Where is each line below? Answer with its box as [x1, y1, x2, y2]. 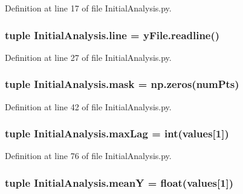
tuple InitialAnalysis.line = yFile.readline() [5, 27, 220, 42]
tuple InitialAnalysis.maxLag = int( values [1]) [5, 126, 229, 141]
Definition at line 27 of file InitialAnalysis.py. [5, 51, 172, 63]
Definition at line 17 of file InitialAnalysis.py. [5, 2, 172, 14]
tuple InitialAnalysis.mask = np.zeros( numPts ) [5, 77, 239, 92]
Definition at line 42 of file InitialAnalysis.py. [5, 100, 172, 113]
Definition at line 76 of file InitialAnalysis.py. [5, 149, 172, 162]
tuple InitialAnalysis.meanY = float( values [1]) [5, 175, 234, 190]
